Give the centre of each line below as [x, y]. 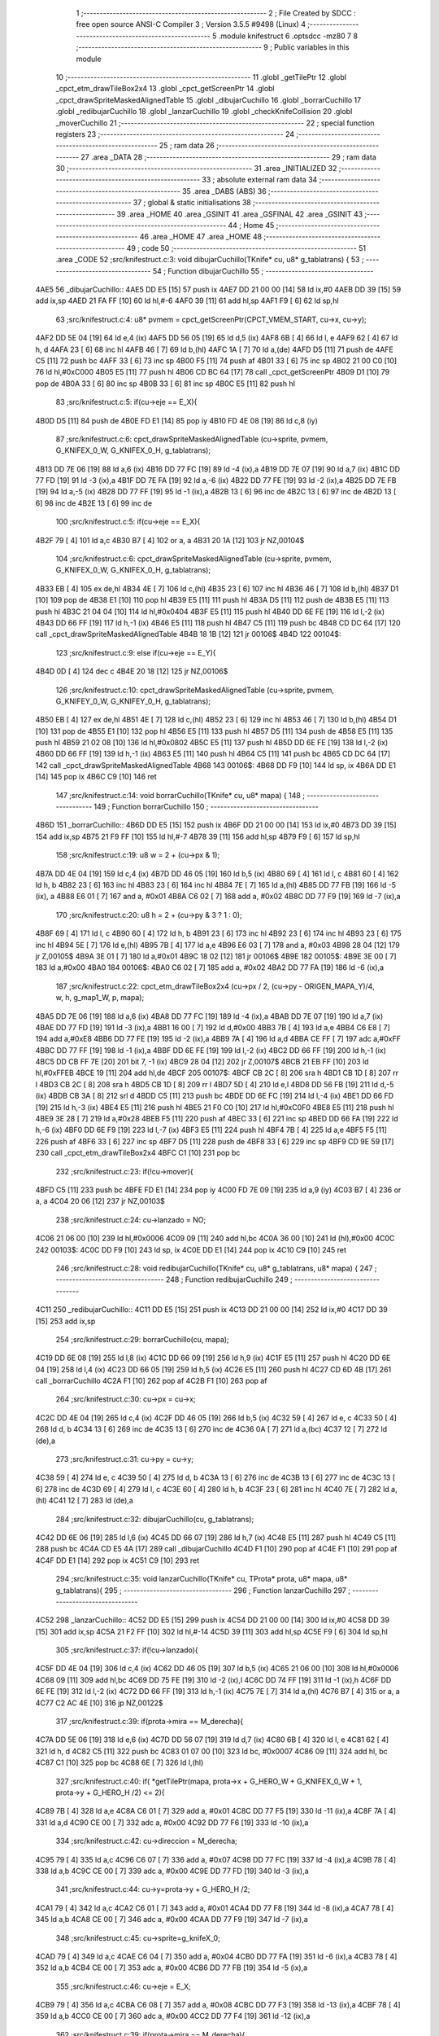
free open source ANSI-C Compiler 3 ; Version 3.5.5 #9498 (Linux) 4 [191, 24]
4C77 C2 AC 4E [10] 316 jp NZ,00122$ [99, 1703]
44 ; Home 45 [251, 226]
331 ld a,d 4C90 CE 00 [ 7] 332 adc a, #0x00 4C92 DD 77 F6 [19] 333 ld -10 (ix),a [172, 1822]
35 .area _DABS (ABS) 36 [224, 191]
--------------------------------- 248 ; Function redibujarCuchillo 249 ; [174, 1279]
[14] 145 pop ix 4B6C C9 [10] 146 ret [96, 777]
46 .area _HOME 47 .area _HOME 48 [201, 237]
